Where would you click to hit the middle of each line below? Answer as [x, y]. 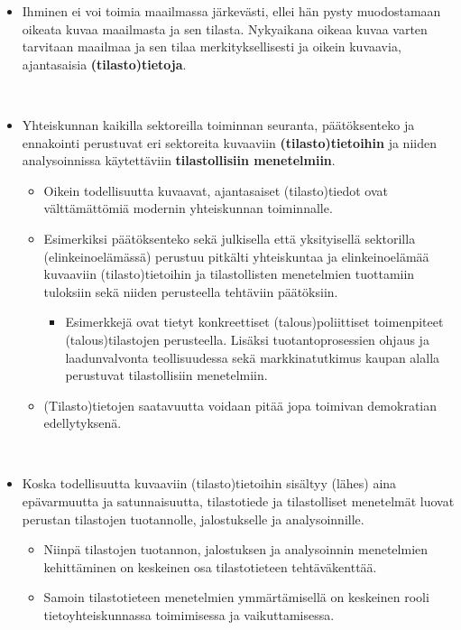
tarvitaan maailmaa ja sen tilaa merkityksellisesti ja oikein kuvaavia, [212, 46]
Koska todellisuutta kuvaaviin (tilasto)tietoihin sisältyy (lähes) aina [209, 483]
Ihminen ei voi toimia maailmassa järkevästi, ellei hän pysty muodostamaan [231, 11]
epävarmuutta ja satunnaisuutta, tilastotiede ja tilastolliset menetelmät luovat [238, 501]
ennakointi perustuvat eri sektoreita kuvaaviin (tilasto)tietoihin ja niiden [229, 142]
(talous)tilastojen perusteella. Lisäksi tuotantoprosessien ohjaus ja [247, 339]
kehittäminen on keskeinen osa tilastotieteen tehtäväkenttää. [210, 566]
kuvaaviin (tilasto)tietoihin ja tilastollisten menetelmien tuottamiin [229, 274]
